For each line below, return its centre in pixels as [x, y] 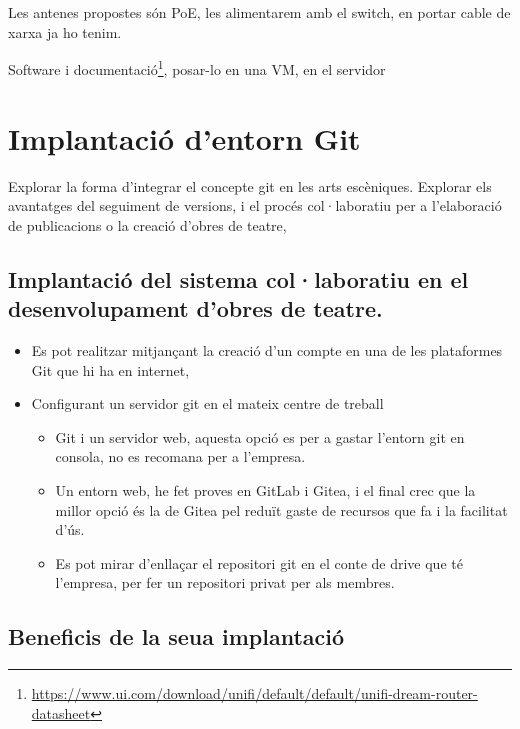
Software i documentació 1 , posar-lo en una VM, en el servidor [197, 67]
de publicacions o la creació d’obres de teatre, [147, 224]
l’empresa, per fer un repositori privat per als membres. [225, 582]
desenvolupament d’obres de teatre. [195, 308]
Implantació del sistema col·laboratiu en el [238, 278]
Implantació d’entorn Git [184, 137]
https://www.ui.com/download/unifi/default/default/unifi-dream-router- [254, 693]
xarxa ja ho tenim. [65, 31]
